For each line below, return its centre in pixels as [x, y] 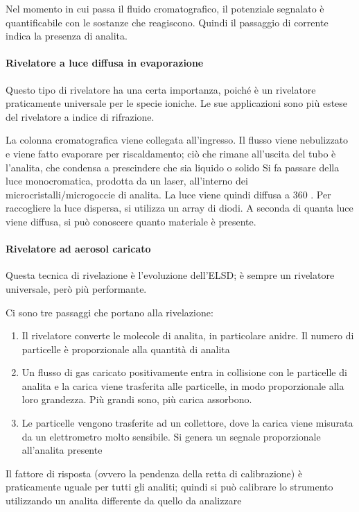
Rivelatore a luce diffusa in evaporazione [105, 63]
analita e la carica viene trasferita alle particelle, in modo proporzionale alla [183, 385]
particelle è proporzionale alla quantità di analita [126, 349]
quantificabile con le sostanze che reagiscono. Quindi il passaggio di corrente [167, 22]
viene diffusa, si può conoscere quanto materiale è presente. [131, 221]
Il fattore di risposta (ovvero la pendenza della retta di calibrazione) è [154, 473]
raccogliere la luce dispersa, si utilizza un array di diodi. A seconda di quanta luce [179, 208]
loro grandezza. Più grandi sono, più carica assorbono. [137, 399]
